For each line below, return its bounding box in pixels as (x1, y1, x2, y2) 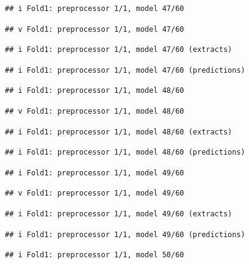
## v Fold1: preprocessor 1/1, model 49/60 (5, 189, 184, 198)
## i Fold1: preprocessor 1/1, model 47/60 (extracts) (5, 45, 233, 54)
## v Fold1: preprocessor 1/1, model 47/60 (5, 24, 184, 34)
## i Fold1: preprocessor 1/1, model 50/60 (5, 251, 184, 260)
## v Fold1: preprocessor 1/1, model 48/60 (5, 106, 184, 116)
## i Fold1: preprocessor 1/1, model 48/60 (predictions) (5, 148, 245, 157)
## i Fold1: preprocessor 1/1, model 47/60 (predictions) (5, 65, 245, 75)
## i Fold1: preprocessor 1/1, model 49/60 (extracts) (5, 209, 233, 218)
